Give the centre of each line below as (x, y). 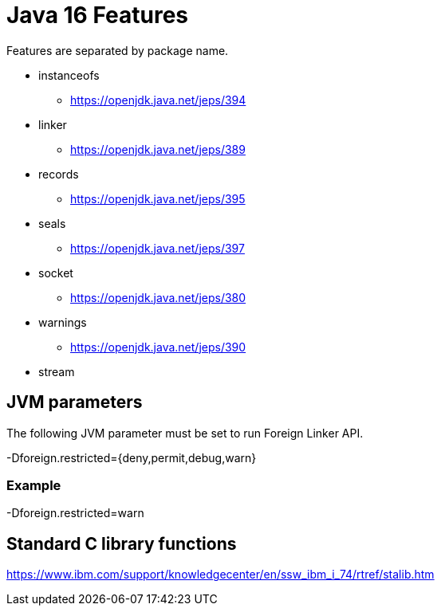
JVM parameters (75, 402)
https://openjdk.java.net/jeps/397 (157, 248)
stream (57, 371)
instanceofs (69, 75)
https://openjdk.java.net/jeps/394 (158, 100)
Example (34, 485)
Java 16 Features (98, 15)
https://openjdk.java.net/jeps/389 (158, 149)
